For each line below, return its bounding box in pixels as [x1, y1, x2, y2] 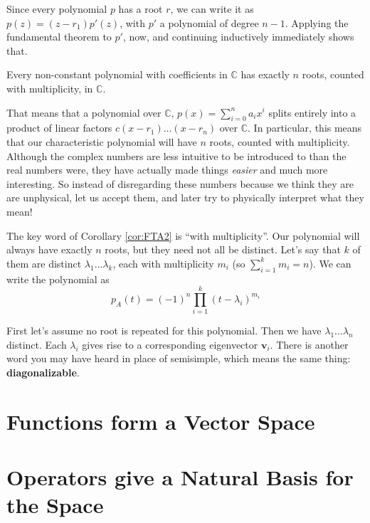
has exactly [240, 67, 290, 82]
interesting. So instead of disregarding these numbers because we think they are [6, 176, 354, 191]
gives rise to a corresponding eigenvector [82, 337, 258, 352]
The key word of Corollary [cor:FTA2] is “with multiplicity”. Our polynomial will [6, 228, 360, 243]
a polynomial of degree [159, 15, 259, 30]
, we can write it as [170, 1, 254, 16]
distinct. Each [6, 337, 67, 352]
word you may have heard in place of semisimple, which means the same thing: [6, 351, 351, 366]
